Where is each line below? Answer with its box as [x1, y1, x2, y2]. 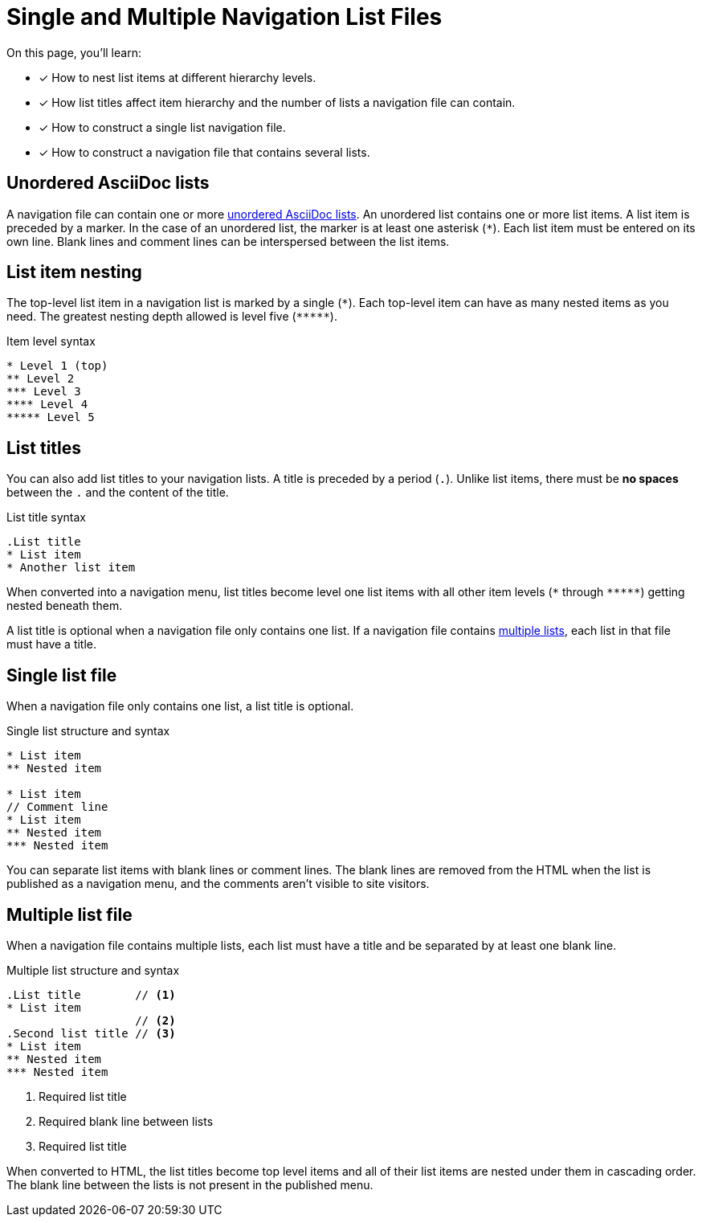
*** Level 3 [6, 385, 81, 399]
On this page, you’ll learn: [6, 45, 141, 59]
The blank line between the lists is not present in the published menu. [6, 1177, 373, 1192]
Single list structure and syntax [6, 724, 170, 738]
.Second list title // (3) [6, 1026, 176, 1040]
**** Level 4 [6, 398, 88, 411]
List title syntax [6, 510, 86, 525]
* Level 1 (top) [6, 359, 108, 373]
